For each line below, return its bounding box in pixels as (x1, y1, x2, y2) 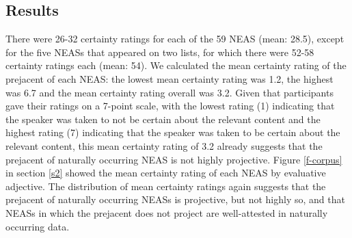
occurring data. (5, 219, 70, 233)
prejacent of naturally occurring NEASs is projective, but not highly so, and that (5, 192, 345, 207)
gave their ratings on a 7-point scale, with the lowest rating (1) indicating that (5, 98, 335, 113)
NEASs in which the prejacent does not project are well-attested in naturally (5, 205, 328, 220)
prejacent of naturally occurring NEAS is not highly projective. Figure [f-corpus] (5, 152, 342, 166)
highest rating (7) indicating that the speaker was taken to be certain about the (5, 125, 340, 140)
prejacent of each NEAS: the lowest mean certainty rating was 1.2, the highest (5, 71, 334, 85)
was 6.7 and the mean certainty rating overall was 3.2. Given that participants (5, 85, 334, 99)
